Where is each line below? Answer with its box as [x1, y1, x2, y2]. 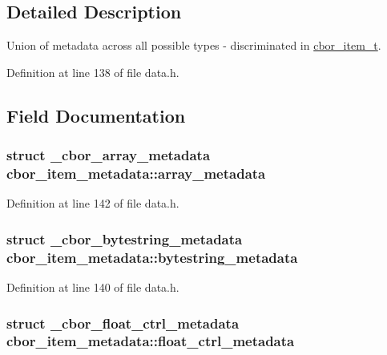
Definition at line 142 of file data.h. [6, 195, 179, 212]
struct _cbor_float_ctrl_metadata [6, 313, 240, 333]
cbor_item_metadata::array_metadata [6, 163, 266, 184]
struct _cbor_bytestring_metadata [6, 228, 243, 248]
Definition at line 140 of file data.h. [6, 279, 179, 296]
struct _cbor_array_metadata [6, 145, 211, 165]
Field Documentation [6, 103, 186, 127]
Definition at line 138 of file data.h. [6, 63, 179, 80]
